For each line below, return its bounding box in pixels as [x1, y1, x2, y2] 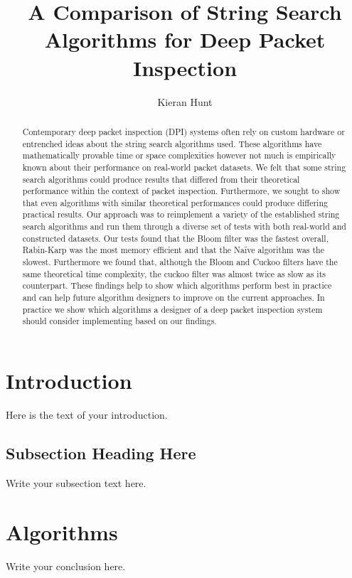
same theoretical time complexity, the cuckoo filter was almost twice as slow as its [22, 267, 326, 279]
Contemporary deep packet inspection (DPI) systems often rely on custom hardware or [22, 125, 345, 137]
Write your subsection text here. [6, 475, 146, 490]
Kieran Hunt [157, 94, 213, 109]
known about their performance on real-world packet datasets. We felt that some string [22, 161, 346, 173]
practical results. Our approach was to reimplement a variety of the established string [22, 208, 340, 220]
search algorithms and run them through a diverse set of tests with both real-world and [22, 220, 346, 232]
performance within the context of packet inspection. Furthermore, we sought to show [22, 185, 341, 197]
